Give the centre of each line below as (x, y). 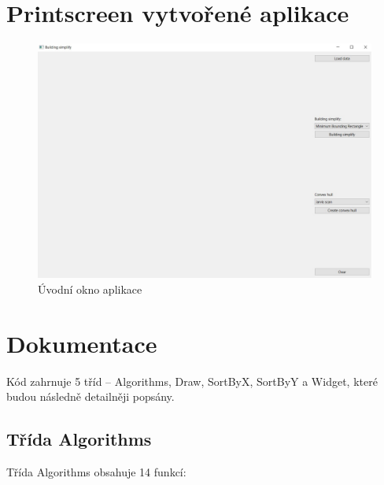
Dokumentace (82, 343)
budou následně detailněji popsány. (90, 396)
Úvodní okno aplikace (90, 289)
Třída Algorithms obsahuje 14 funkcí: (96, 471)
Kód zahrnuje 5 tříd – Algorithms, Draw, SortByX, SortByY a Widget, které (192, 381)
